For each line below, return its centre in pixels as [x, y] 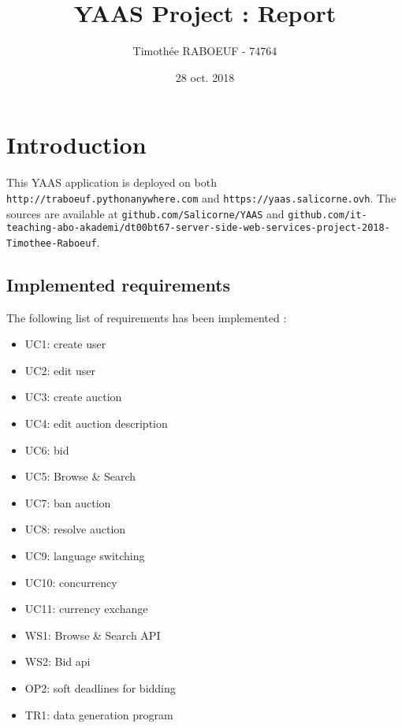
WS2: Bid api [58, 661]
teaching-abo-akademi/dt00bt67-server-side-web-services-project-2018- [198, 228]
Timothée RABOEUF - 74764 [205, 51]
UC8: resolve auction [75, 529]
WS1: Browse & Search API [93, 635]
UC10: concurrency [71, 582]
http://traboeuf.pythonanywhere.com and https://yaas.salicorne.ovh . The [201, 197]
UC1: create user [65, 344]
